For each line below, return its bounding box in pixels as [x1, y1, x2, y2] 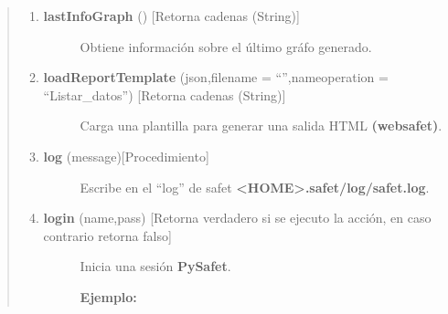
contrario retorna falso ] [43, 225, 172, 245]
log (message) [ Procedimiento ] [43, 146, 209, 165]
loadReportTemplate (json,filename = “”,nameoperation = [43, 68, 389, 87]
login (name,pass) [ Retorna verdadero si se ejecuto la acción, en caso [43, 208, 432, 227]
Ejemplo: [80, 287, 137, 306]
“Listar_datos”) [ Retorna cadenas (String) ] [43, 85, 286, 104]
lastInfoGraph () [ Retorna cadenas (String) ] [43, 6, 300, 25]
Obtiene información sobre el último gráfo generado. [80, 37, 372, 56]
